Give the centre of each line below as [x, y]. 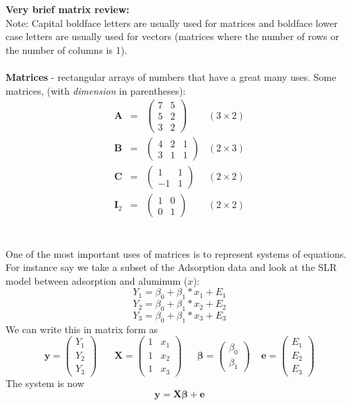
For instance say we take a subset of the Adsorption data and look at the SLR [171, 267]
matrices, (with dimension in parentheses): [96, 90]
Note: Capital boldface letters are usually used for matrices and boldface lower [172, 22]
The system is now [45, 383]
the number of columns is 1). [66, 49]
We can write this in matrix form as [82, 329]
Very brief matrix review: [68, 9]
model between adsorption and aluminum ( [97, 280]
